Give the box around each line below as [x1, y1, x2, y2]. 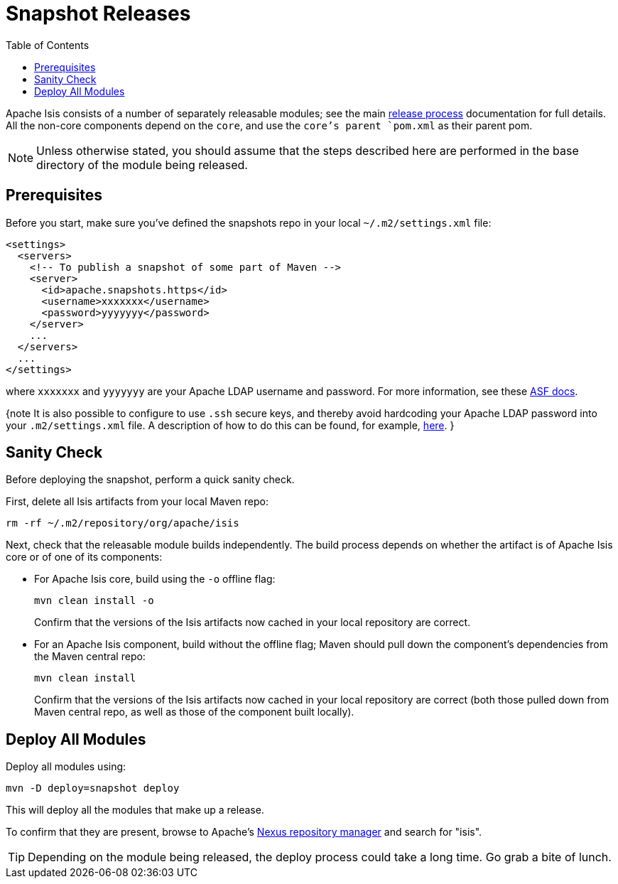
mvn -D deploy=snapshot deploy [6, 782, 180, 794]
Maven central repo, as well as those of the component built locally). [34, 706, 354, 718]
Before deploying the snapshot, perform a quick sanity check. [6, 473, 295, 486]
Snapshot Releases [6, 1, 191, 26]
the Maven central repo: [34, 650, 146, 663]
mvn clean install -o [34, 595, 154, 607]
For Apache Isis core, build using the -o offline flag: [34, 573, 276, 586]
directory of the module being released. [36, 157, 248, 172]
